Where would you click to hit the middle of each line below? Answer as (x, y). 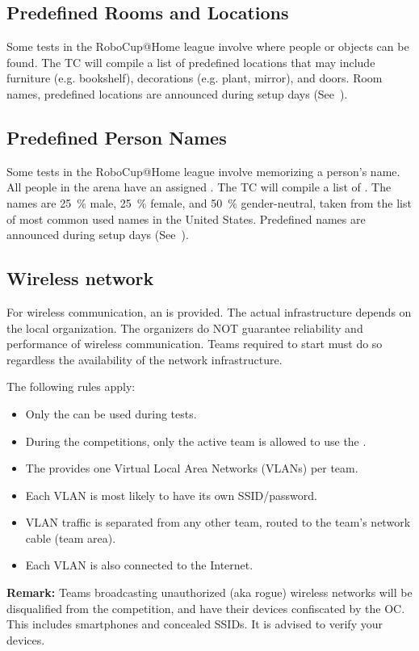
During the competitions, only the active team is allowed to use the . (196, 441)
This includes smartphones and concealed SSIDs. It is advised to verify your (195, 624)
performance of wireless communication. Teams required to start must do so (195, 344)
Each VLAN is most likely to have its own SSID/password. (171, 495)
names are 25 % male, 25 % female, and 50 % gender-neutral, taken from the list (209, 202)
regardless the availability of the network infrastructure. (145, 359)
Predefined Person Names (117, 137)
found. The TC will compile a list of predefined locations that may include (191, 62)
